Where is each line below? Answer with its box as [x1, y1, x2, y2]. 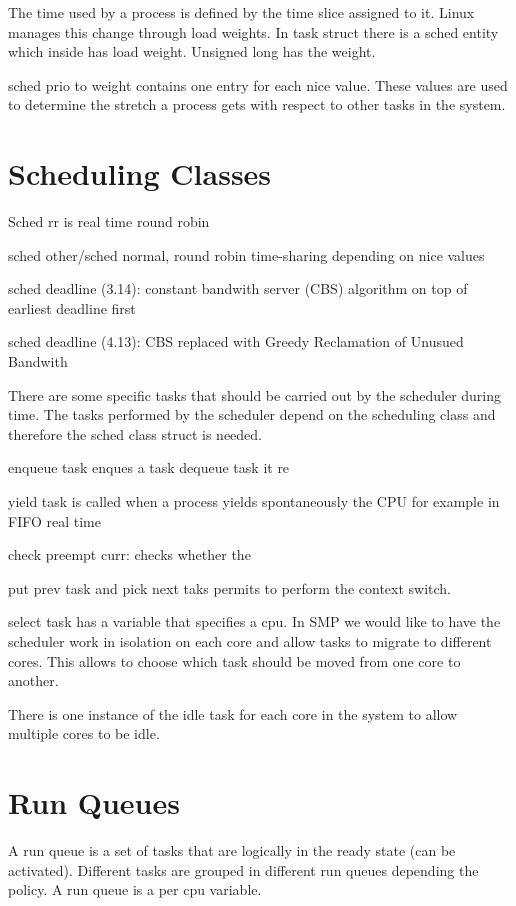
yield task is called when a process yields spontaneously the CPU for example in [8, 491, 500, 512]
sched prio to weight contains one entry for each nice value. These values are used [8, 74, 508, 95]
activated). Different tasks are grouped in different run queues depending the [8, 859, 479, 880]
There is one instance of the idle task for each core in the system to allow [8, 703, 458, 724]
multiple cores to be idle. [8, 723, 160, 744]
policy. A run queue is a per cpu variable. [8, 879, 262, 900]
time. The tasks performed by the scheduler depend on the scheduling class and [8, 404, 496, 425]
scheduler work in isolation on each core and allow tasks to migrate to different [8, 631, 492, 651]
